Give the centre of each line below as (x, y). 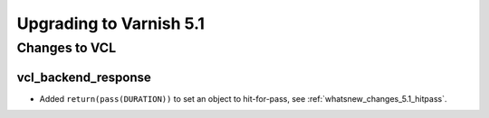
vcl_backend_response (84, 77)
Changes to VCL (67, 48)
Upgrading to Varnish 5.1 (111, 23)
